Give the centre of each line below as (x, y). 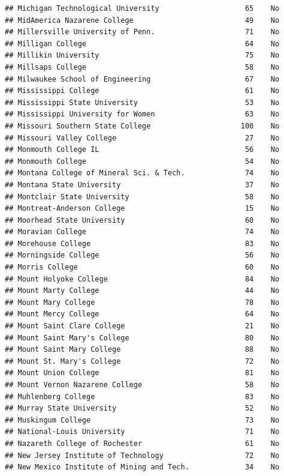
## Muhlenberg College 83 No (142, 396)
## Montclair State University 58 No (142, 197)
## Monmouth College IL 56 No (142, 150)
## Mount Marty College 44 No (142, 291)
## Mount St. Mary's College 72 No (142, 361)
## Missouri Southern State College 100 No (142, 126)
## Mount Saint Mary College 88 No (142, 350)
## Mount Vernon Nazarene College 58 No (142, 385)
